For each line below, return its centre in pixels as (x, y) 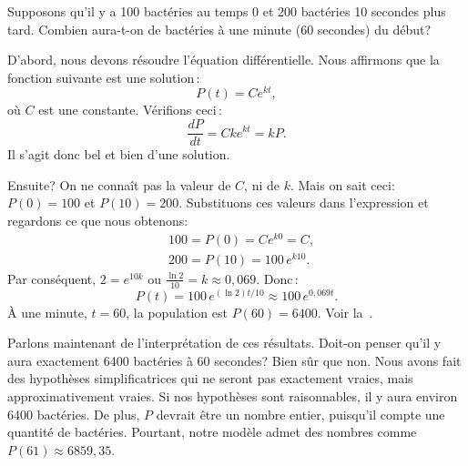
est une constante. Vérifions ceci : (130, 110)
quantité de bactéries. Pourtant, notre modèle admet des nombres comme (212, 432)
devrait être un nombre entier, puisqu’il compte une (300, 414)
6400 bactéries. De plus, (74, 414)
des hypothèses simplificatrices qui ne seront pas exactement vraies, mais (210, 378)
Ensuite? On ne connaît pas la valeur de (119, 184)
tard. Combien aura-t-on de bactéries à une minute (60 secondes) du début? (219, 29)
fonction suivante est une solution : (104, 77)
